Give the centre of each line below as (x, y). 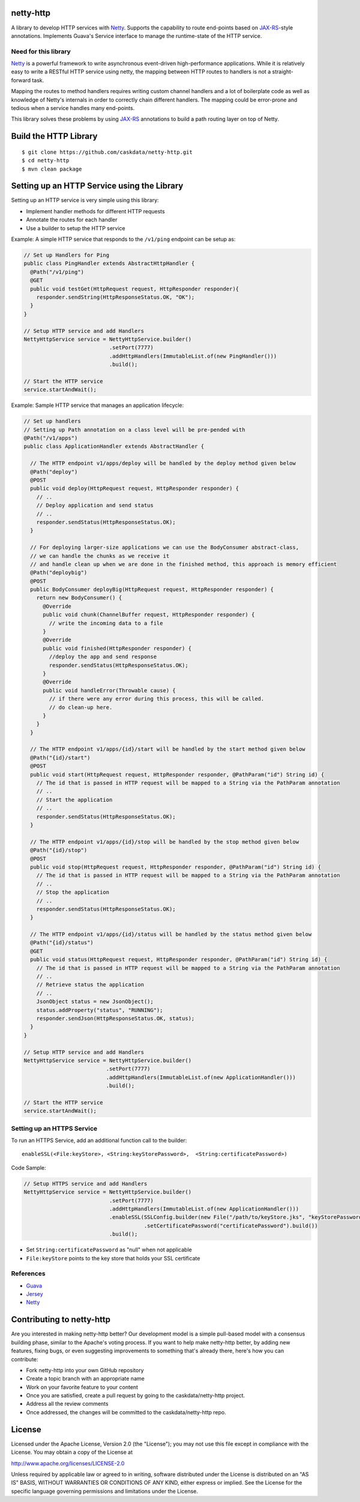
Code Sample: (28, 1168)
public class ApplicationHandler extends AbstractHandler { (114, 447)
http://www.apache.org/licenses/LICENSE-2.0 (68, 1463)
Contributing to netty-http (61, 1320)
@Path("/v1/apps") (51, 438)
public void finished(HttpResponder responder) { (117, 648)
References (28, 1274)
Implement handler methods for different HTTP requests (95, 211)
